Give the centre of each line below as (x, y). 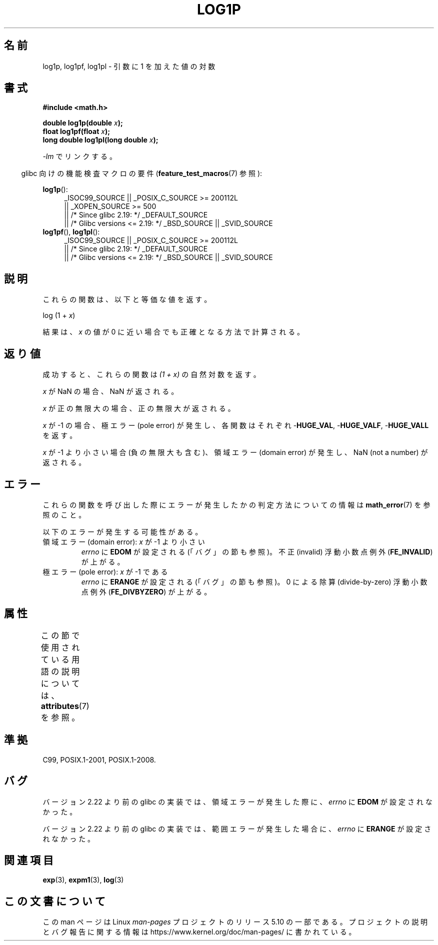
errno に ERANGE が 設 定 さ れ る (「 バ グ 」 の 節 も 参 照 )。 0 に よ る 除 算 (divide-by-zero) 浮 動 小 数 (254, 581)
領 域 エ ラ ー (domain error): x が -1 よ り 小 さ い (124, 541)
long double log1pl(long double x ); (100, 140)
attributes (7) (65, 706)
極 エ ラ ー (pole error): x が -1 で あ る (105, 571)
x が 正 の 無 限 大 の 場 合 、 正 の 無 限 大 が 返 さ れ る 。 (139, 408)
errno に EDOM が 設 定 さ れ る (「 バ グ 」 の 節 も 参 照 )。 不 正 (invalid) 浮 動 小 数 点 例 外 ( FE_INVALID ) (257, 551)
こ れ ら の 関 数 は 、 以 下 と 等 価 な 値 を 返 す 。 (127, 299)
